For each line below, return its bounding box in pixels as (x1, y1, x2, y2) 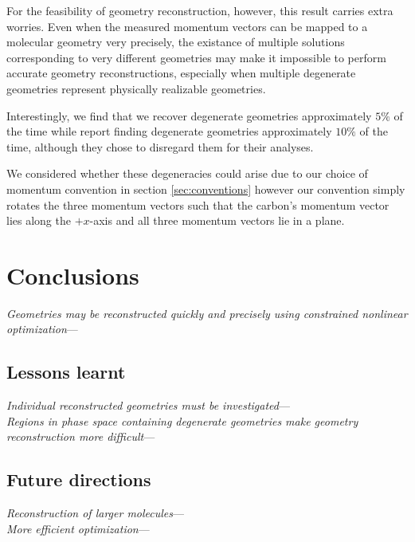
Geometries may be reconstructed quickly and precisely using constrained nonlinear (6, 304, 408, 321)
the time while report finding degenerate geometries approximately (6, 123, 332, 139)
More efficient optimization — (6, 520, 150, 536)
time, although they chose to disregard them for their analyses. (6, 138, 314, 155)
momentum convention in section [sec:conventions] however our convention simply (6, 180, 405, 197)
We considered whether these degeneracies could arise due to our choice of (6, 165, 368, 182)
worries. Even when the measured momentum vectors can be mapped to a (6, 18, 368, 34)
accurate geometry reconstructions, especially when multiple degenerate (6, 65, 356, 81)
